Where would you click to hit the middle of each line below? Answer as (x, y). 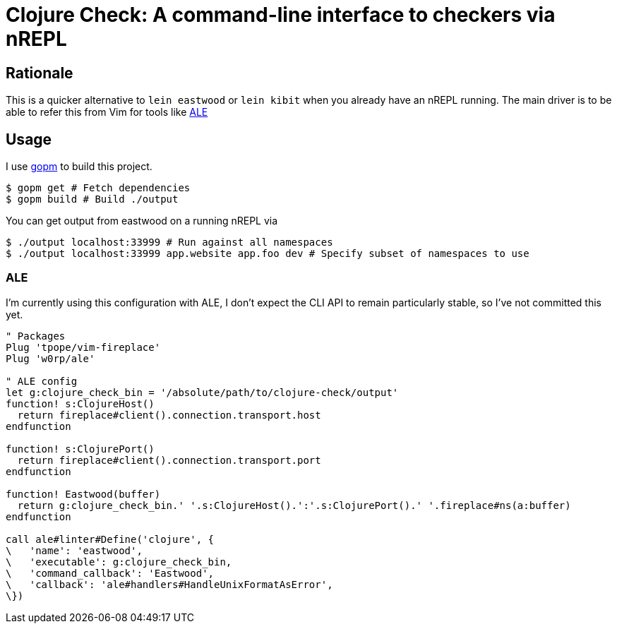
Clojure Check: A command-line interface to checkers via (281, 15)
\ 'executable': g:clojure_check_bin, (119, 562)
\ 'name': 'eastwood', (74, 550)
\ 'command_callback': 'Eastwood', (110, 573)
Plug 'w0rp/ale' (50, 358)
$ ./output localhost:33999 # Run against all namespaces (169, 242)
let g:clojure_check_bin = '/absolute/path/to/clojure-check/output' (202, 392)
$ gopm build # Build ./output (92, 199)
